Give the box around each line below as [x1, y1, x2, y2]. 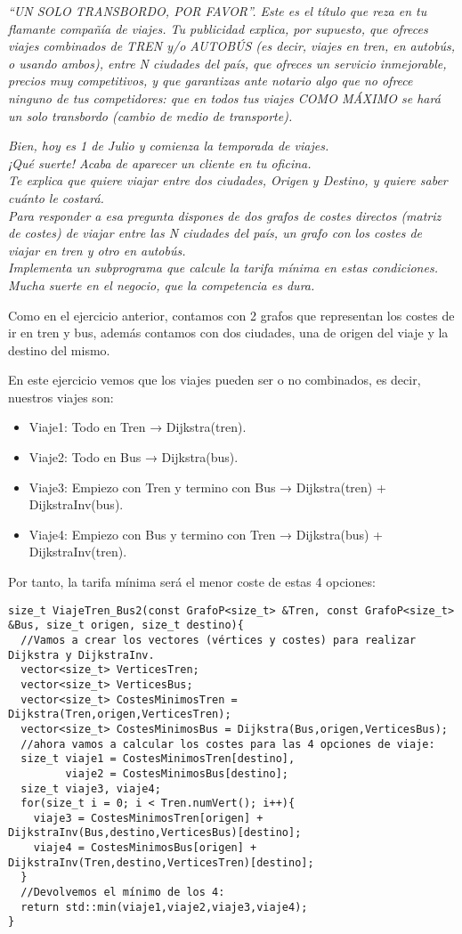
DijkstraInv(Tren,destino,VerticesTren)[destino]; [8, 856, 314, 869]
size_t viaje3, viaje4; [20, 782, 161, 795]
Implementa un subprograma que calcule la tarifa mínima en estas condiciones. [8, 258, 438, 277]
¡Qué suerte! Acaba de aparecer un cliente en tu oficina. [8, 153, 312, 172]
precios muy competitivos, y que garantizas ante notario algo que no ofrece [8, 71, 413, 90]
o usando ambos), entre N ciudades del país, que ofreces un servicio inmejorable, [8, 53, 447, 72]
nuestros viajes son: [8, 387, 114, 406]
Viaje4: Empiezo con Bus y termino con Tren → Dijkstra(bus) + [28, 524, 384, 543]
